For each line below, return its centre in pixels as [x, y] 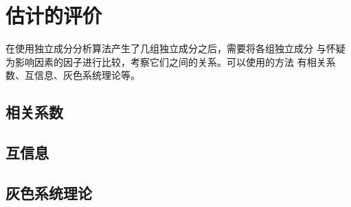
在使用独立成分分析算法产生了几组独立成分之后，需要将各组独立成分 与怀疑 [175, 48]
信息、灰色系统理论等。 [87, 75]
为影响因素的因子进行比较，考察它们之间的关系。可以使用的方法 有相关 [166, 61]
